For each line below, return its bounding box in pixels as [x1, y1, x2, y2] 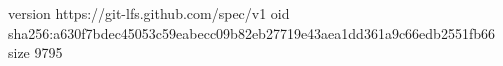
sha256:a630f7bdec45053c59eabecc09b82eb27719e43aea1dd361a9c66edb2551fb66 [8, 22, 495, 43]
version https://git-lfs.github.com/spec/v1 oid [8, 3, 290, 23]
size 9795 [8, 42, 63, 63]
